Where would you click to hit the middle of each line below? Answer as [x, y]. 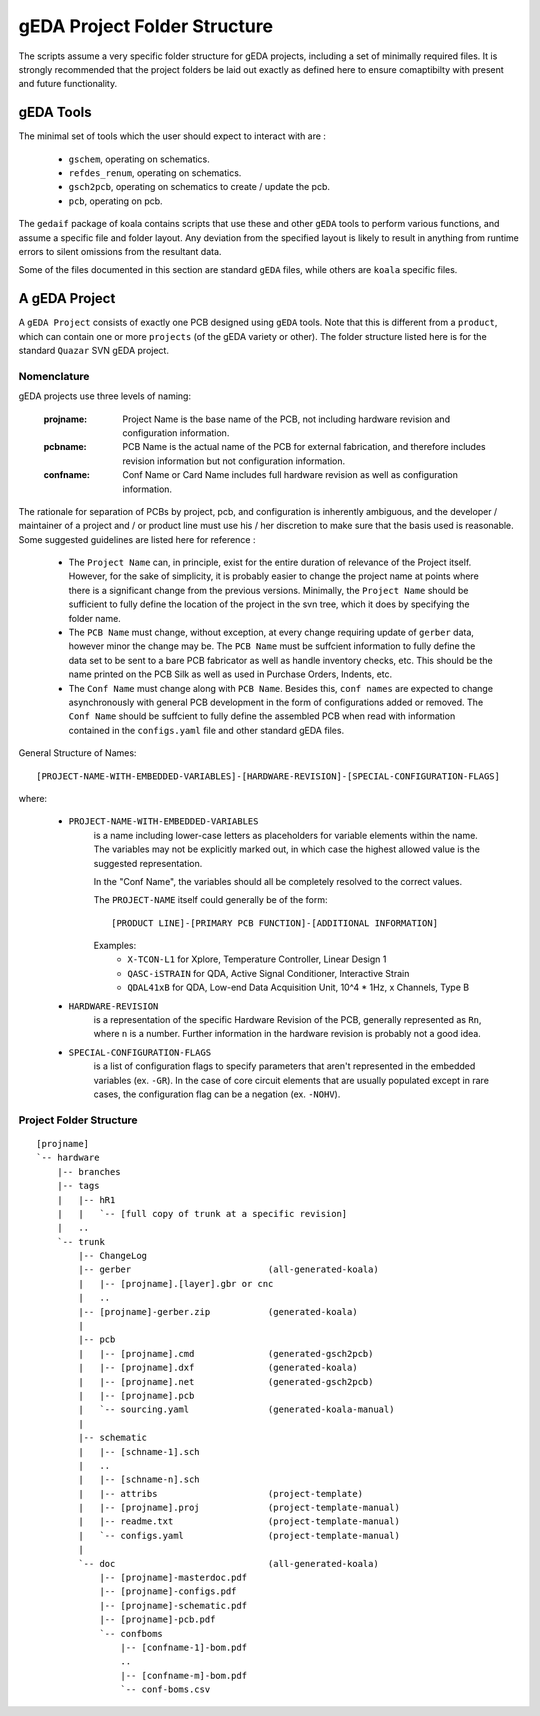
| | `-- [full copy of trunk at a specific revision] [202, 1213]
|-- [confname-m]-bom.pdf [184, 1675]
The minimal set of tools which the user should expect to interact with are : [172, 136]
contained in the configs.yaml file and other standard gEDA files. [206, 730]
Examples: [115, 946]
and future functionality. [68, 84]
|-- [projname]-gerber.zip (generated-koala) [218, 1311]
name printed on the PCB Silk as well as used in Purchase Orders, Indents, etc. [230, 674]
